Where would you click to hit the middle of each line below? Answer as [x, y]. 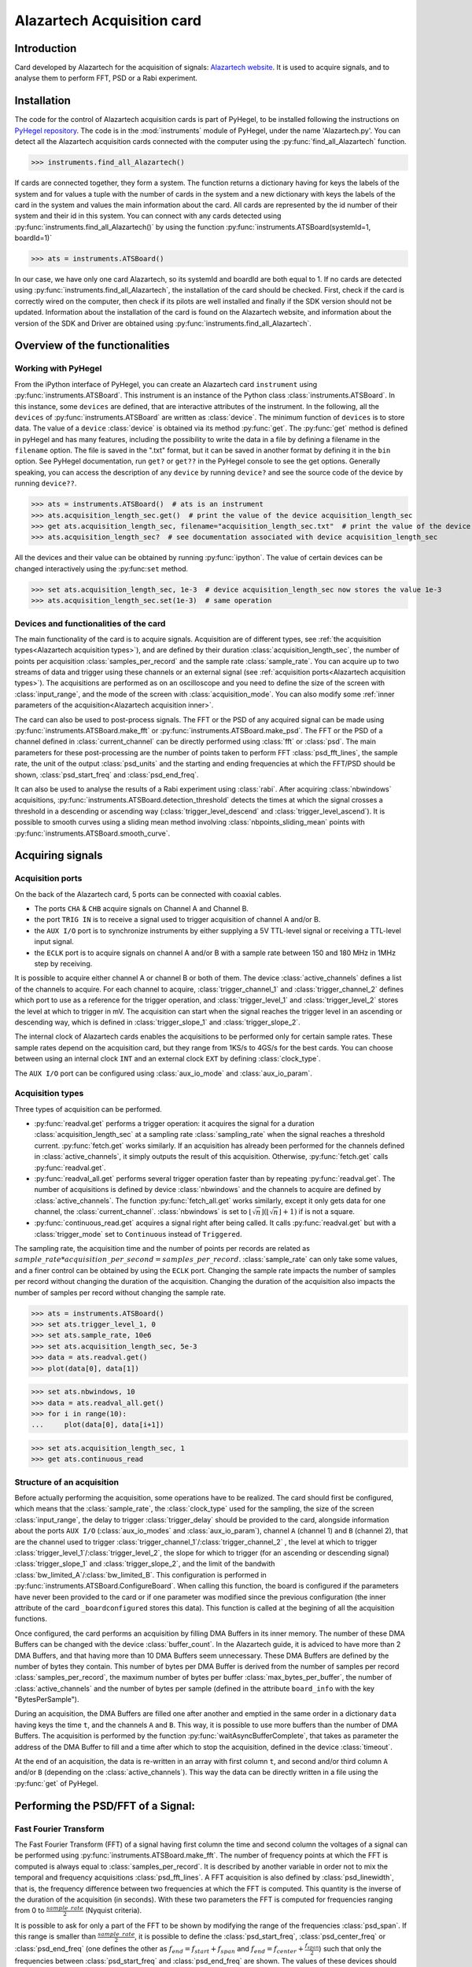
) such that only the [350, 1948]
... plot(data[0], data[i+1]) [98, 1425]
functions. [31, 1619]
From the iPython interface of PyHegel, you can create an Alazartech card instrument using [166, 384]
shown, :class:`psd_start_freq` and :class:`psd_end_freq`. [107, 774]
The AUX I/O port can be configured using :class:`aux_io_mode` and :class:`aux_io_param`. [163, 1073]
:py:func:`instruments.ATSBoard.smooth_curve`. [92, 833]
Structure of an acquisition [67, 1482]
